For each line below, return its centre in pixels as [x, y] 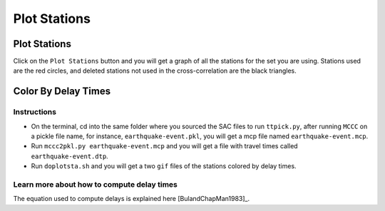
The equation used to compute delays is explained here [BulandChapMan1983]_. [131, 199]
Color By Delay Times [62, 92]
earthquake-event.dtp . [70, 156]
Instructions [35, 112]
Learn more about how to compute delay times [95, 184]
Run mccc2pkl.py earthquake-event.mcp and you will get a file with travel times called [165, 146]
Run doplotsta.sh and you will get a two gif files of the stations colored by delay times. [164, 166]
